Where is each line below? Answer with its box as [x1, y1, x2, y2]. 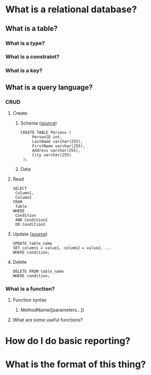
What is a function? [5, 285, 55, 292]
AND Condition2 [15, 218, 48, 223]
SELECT [12, 186, 27, 191]
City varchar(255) [32, 153, 72, 158]
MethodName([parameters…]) [20, 307, 84, 313]
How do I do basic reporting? [5, 335, 130, 347]
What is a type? [5, 40, 45, 47]
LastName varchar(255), [32, 139, 83, 145]
